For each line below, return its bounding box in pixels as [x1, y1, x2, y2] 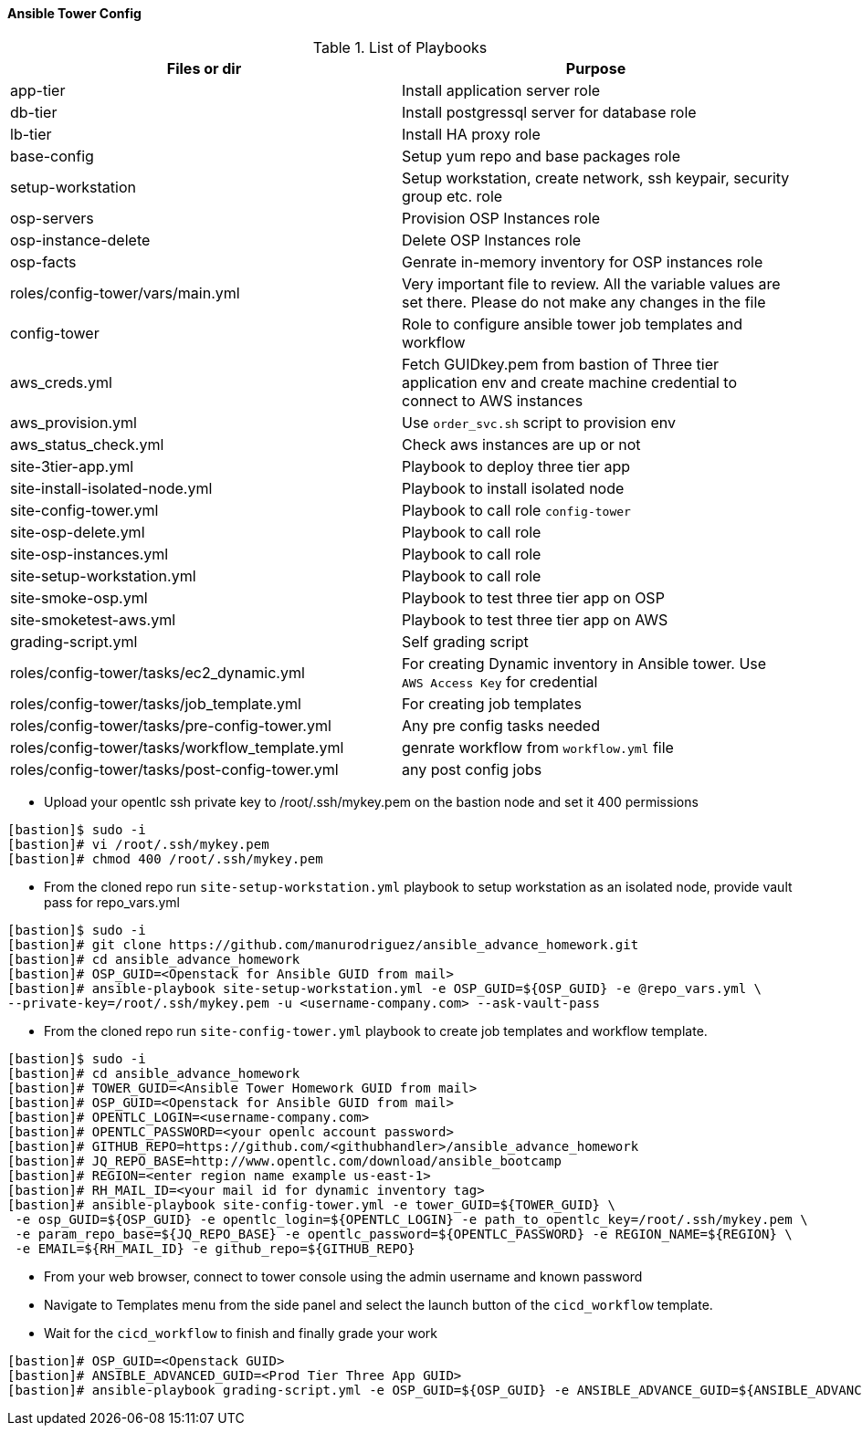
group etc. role [402, 186, 503, 205]
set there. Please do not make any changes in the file [402, 292, 766, 311]
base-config [10, 146, 94, 165]
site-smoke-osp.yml [10, 588, 148, 607]
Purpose [565, 58, 626, 78]
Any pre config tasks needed [402, 716, 600, 735]
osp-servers [10, 208, 94, 227]
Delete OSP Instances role [402, 230, 582, 249]
